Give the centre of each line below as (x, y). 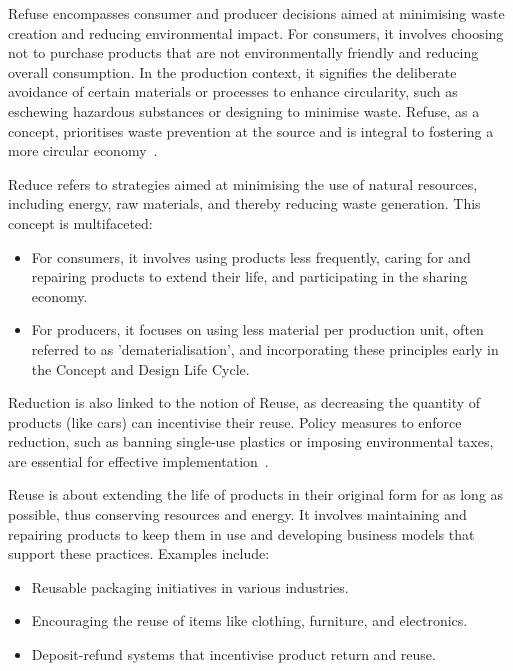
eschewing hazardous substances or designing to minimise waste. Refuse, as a (244, 110)
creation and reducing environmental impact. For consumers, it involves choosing (256, 32)
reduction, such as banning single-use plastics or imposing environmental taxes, (251, 441)
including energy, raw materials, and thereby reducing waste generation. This (244, 203)
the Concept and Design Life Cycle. (140, 368)
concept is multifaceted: (80, 222)
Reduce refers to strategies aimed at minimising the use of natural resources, (243, 183)
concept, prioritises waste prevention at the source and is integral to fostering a (251, 130)
